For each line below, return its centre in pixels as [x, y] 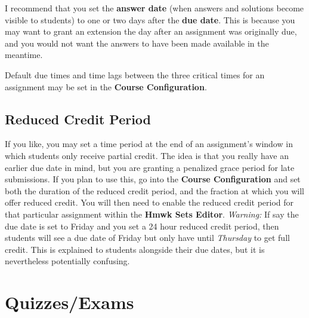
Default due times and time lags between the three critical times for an [135, 74]
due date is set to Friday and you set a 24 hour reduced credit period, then [142, 226]
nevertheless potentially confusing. [67, 261]
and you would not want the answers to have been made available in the [137, 43]
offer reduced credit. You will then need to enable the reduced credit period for [149, 202]
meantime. [24, 55]
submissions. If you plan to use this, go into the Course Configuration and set [153, 179]
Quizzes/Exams [69, 302]
